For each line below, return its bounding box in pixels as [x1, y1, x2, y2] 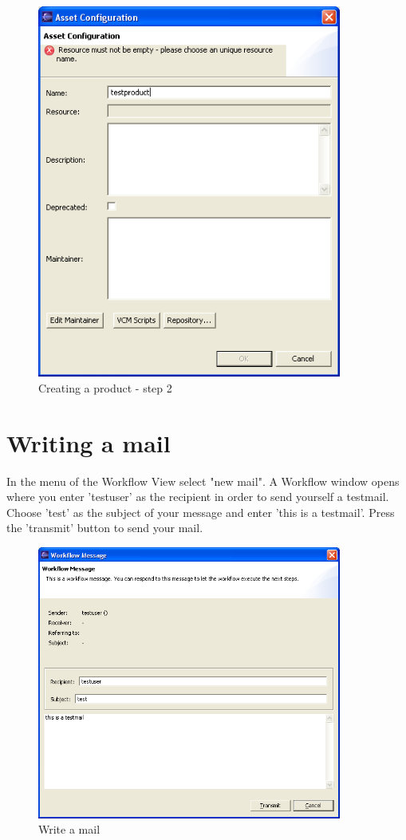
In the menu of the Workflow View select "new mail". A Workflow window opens [6, 472, 400, 489]
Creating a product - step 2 [38, 379, 172, 396]
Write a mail [38, 821, 101, 838]
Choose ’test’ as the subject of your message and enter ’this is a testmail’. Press [6, 503, 395, 520]
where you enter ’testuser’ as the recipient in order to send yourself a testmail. [6, 488, 389, 505]
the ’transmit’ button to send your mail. [6, 519, 203, 536]
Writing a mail [6, 426, 171, 459]
